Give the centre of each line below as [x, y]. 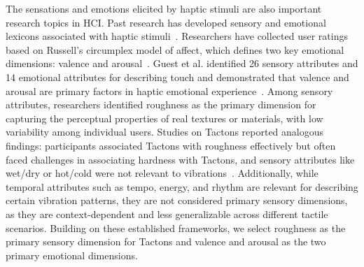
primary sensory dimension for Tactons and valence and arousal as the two [166, 241]
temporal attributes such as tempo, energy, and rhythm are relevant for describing [182, 186]
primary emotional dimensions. [72, 255]
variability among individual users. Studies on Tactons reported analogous [165, 132]
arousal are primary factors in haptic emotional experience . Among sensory [169, 91]
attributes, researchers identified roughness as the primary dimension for [161, 104]
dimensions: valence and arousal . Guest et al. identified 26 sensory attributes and [182, 63]
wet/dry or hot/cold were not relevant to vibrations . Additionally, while [162, 173]
